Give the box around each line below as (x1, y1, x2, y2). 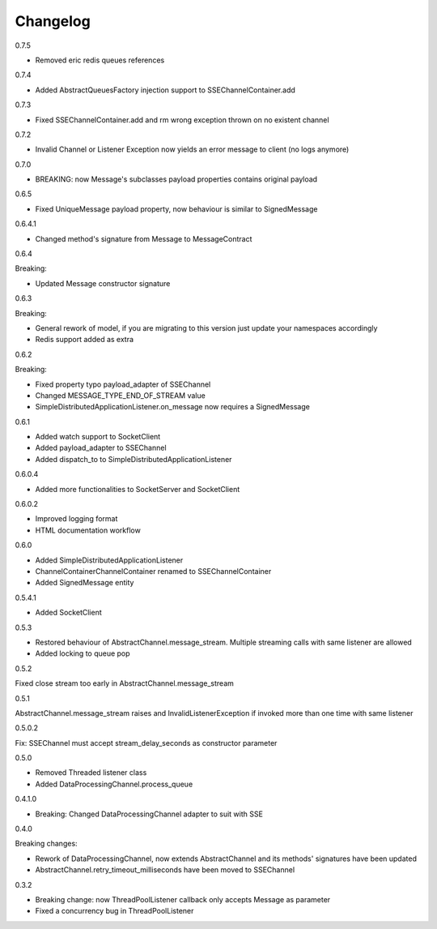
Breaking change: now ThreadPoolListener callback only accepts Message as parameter (35, 894, 331, 904)
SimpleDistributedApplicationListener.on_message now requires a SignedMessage (35, 402, 311, 412)
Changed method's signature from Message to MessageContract (35, 233, 252, 243)
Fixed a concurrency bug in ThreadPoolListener (35, 906, 194, 916)
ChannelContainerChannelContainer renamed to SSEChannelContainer (35, 567, 272, 576)
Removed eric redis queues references (35, 55, 165, 65)
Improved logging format (35, 514, 118, 524)
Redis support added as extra (35, 335, 134, 345)
